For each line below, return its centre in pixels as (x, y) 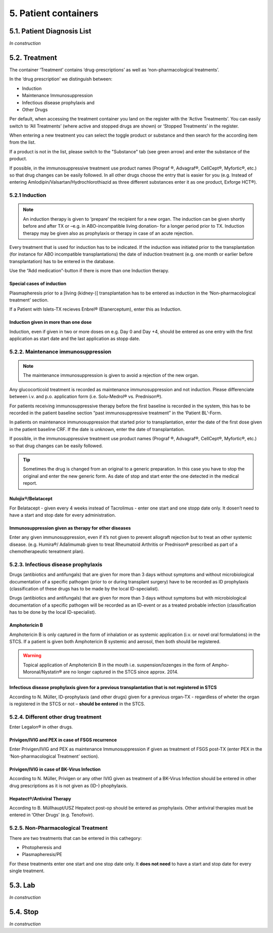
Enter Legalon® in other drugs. (41, 727)
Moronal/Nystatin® (42, 672)
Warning (32, 656)
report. (30, 483)
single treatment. (27, 871)
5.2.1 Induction (28, 195)
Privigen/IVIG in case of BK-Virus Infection (55, 769)
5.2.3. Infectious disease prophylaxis (56, 564)
